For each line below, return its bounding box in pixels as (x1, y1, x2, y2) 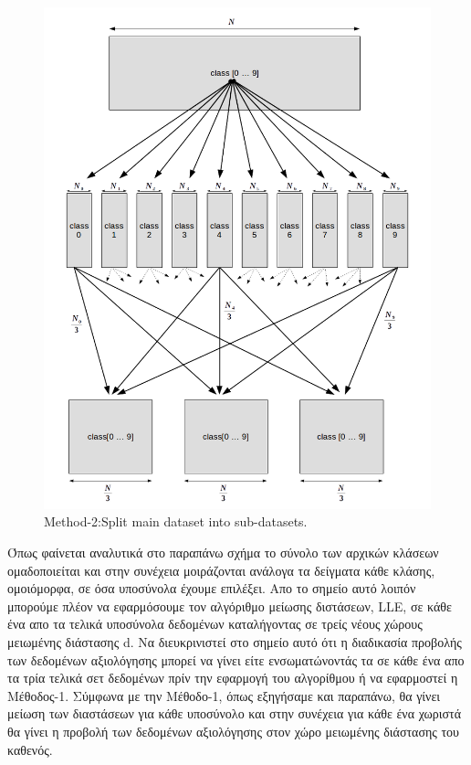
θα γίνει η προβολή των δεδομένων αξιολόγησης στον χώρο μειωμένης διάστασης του (7, 722, 460, 741)
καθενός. (7, 739, 53, 759)
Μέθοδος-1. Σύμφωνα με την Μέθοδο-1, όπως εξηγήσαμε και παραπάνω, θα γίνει (7, 685, 441, 705)
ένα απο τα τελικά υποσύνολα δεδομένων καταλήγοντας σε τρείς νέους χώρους (7, 614, 423, 633)
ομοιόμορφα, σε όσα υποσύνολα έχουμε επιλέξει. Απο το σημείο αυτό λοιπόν (7, 579, 416, 598)
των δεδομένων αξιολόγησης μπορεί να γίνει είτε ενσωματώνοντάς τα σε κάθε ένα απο (7, 650, 465, 669)
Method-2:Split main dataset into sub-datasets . (44, 512, 308, 531)
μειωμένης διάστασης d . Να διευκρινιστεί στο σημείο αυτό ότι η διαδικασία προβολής (7, 632, 462, 652)
